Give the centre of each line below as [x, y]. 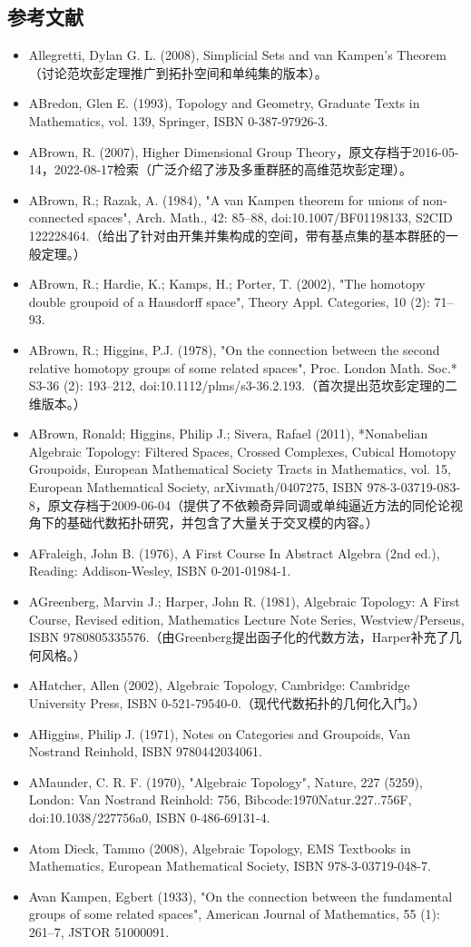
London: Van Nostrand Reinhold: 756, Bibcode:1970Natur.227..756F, [220, 799]
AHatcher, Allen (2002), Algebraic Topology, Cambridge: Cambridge [219, 685]
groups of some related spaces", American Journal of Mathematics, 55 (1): [234, 914]
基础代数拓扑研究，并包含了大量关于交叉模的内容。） [222, 523]
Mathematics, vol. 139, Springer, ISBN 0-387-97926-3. [178, 120]
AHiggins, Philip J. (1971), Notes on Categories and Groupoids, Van [219, 733]
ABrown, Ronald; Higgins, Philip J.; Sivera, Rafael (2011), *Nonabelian [228, 434]
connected [56, 217]
